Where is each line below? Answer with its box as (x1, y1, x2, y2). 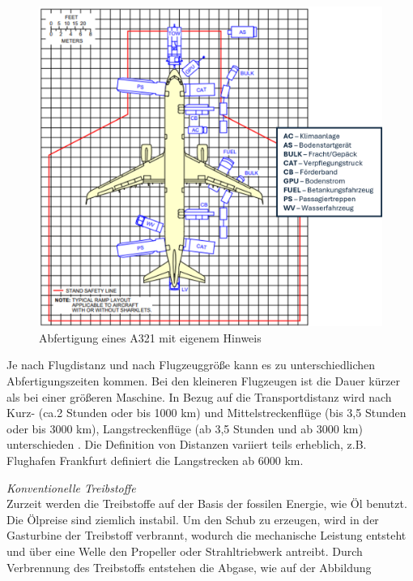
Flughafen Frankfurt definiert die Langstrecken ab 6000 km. (6, 451, 304, 468)
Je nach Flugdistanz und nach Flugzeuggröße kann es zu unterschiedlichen (6, 356, 376, 373)
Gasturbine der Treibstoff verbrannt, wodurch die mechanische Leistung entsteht (6, 527, 407, 544)
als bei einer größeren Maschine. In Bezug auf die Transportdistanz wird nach (6, 388, 392, 405)
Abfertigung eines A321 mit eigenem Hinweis (39, 329, 262, 346)
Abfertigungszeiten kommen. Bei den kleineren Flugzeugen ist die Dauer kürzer (6, 372, 400, 389)
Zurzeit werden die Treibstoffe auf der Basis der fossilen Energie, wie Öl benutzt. (6, 495, 407, 512)
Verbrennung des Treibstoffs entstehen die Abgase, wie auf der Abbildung (6, 558, 372, 575)
